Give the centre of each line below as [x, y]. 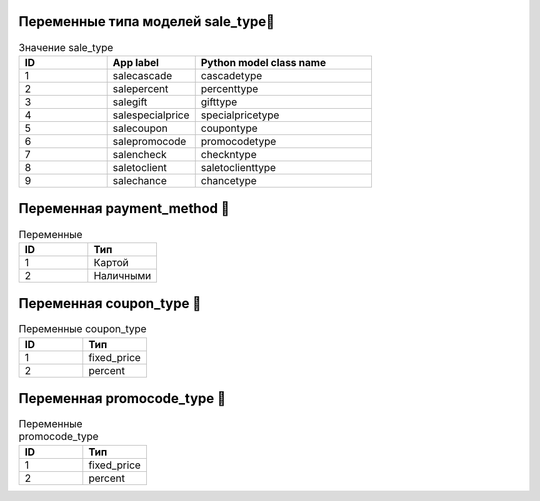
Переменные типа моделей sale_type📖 [146, 21]
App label [136, 62]
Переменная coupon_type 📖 [110, 303]
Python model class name [263, 62]
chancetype [228, 180]
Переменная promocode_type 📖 [122, 398]
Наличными [122, 275]
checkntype [228, 154]
